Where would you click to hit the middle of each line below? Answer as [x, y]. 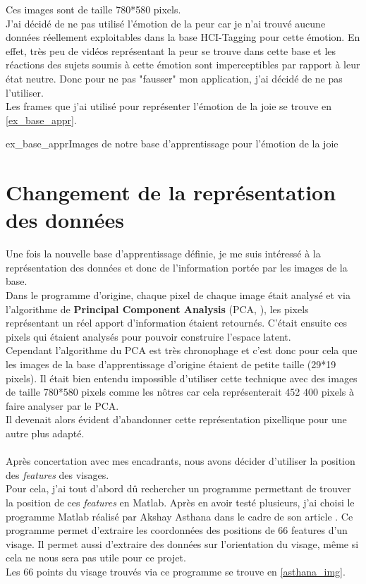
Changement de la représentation [171, 192]
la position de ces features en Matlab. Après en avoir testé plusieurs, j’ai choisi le [180, 502]
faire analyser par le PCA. [62, 405]
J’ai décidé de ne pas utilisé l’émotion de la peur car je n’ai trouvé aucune [166, 23]
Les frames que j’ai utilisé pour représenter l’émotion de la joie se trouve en [169, 106]
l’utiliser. [25, 92]
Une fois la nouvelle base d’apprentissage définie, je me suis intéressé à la [163, 254]
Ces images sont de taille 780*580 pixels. [93, 9]
